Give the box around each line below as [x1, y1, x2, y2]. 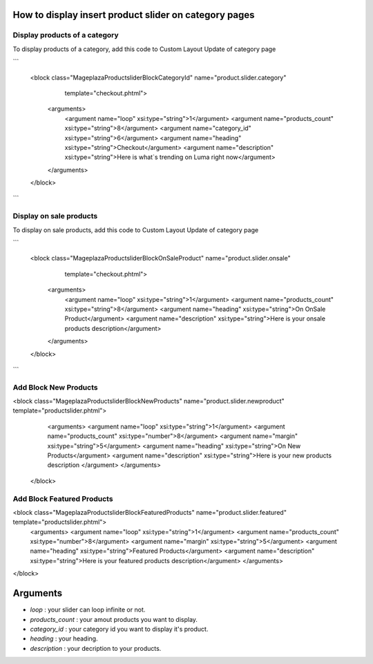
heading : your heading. [30, 634, 98, 643]
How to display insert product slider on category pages [12, 9, 255, 21]
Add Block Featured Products [12, 494, 113, 504]
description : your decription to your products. [30, 644, 162, 652]
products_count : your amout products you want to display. [30, 615, 198, 623]
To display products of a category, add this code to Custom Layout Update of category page [12, 45, 276, 53]
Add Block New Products [12, 382, 98, 392]
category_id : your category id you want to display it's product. [30, 625, 209, 633]
